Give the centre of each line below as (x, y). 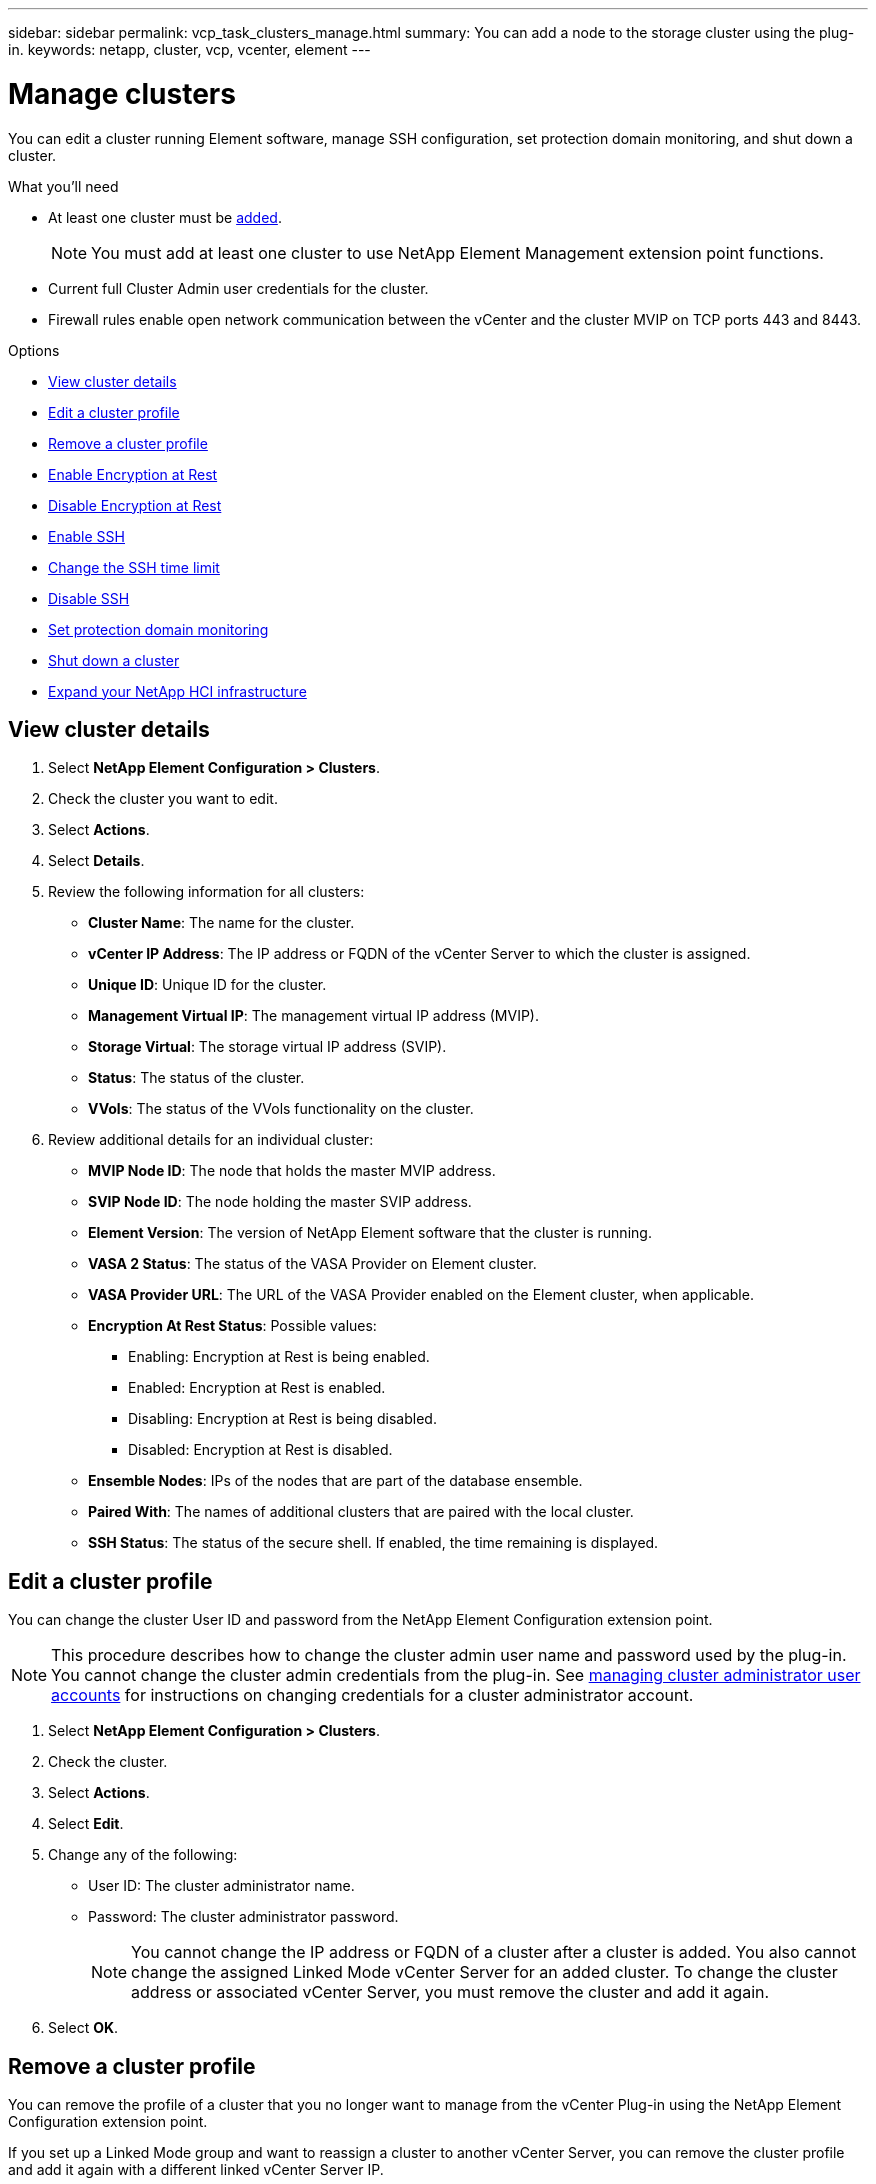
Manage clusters (122, 93)
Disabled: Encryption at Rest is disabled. (260, 1450)
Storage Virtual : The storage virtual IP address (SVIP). (267, 1047)
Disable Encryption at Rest (135, 505)
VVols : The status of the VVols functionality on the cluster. (281, 1109)
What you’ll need (63, 186)
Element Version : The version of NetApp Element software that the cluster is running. (370, 1233)
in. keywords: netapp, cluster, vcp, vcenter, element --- (189, 49)
